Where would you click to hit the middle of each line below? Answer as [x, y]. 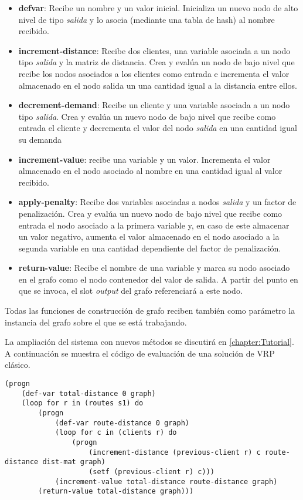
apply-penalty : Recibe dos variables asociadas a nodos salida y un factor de [157, 202]
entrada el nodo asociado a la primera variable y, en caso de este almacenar [154, 225]
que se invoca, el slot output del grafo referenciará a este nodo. [130, 291]
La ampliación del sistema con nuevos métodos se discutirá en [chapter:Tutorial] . [149, 342]
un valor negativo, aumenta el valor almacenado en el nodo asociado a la [149, 236]
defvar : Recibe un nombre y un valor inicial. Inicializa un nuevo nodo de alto [158, 8]
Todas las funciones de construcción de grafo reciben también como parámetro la [150, 311]
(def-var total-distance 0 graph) [88, 393]
